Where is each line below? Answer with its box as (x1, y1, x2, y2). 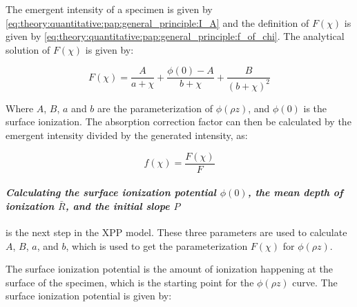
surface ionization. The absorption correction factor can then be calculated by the (6, 114, 351, 129)
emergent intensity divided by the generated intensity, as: (6, 127, 248, 142)
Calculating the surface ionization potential (6, 185, 216, 200)
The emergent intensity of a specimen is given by (6, 2, 213, 16)
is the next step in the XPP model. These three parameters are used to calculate (6, 225, 347, 240)
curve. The (292, 275, 338, 289)
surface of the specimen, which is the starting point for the (6, 275, 254, 289)
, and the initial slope (65, 198, 170, 213)
